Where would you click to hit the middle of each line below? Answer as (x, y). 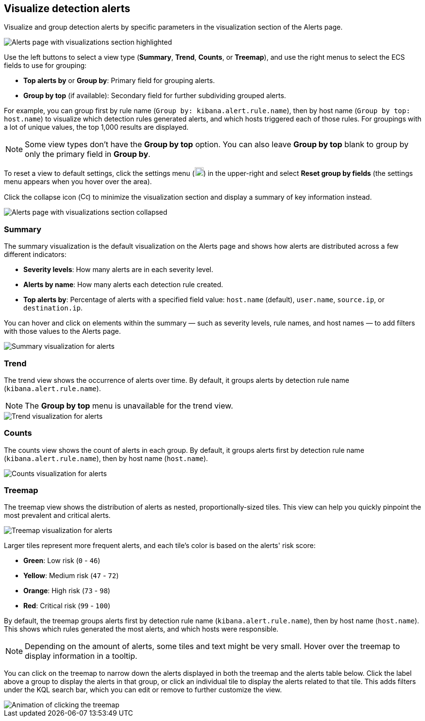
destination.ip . (53, 308)
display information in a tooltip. (81, 656)
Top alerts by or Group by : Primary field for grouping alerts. (119, 81)
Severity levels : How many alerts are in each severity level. (118, 270)
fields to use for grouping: (45, 66)
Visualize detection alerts (67, 9)
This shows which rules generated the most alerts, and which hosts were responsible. (141, 629)
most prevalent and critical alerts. (57, 515)
